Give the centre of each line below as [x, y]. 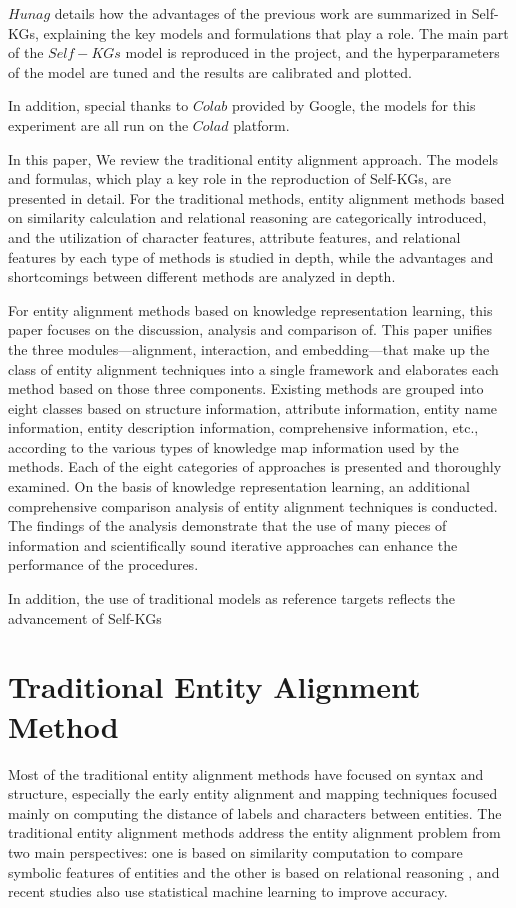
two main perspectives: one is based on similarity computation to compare [235, 851]
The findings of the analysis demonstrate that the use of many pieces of [227, 525]
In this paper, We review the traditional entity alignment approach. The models [253, 158]
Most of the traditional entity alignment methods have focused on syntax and [246, 773]
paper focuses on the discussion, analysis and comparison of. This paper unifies [250, 329]
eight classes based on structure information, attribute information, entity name [253, 407]
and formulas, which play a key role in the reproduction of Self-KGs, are [230, 178]
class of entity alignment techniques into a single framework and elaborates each [253, 368]
